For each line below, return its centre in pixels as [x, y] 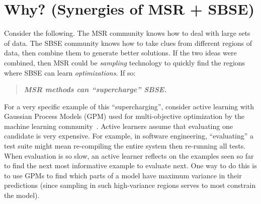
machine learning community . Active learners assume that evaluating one [118, 126]
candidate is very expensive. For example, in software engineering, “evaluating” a [129, 136]
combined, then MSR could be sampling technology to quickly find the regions [125, 62]
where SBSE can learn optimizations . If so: [70, 72]
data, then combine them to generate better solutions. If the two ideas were [120, 53]
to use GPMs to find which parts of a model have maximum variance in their [123, 175]
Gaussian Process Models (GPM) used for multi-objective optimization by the [124, 116]
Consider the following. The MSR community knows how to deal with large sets [127, 33]
